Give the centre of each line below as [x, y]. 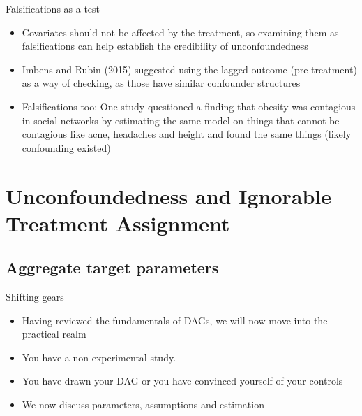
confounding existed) [66, 147]
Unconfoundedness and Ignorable [168, 195]
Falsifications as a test [53, 8]
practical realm [54, 334]
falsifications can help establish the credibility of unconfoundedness [165, 46]
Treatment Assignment [118, 223]
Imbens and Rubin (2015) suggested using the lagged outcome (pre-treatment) [189, 69]
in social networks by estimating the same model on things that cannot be [181, 120]
